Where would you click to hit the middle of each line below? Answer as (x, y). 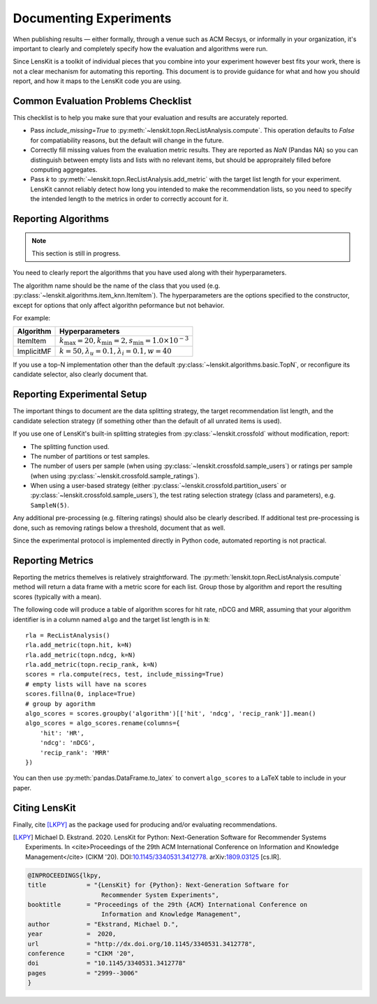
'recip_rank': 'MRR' (75, 753)
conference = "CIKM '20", (81, 953)
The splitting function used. (70, 446)
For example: (32, 318)
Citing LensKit (44, 807)
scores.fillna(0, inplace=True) (81, 694)
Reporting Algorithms (61, 219)
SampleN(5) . (50, 505)
